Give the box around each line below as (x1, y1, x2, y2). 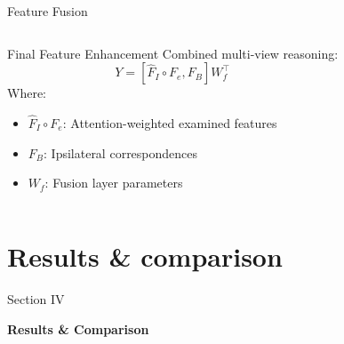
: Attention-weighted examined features (62, 114, 277, 132)
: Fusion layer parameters (44, 173, 183, 192)
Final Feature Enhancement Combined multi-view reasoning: (7, 44, 339, 62)
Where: (7, 84, 46, 102)
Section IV (7, 289, 65, 308)
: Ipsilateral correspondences (44, 143, 198, 162)
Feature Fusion (7, 2, 88, 20)
